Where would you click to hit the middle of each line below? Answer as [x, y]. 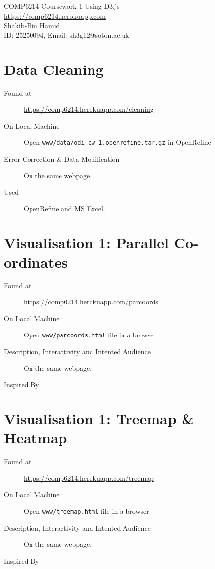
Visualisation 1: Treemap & [99, 418]
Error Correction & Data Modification [62, 158]
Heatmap [36, 438]
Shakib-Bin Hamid [32, 25]
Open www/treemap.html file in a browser [86, 511]
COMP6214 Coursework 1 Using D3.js [62, 6]
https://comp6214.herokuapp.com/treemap [89, 478]
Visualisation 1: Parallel [86, 242]
